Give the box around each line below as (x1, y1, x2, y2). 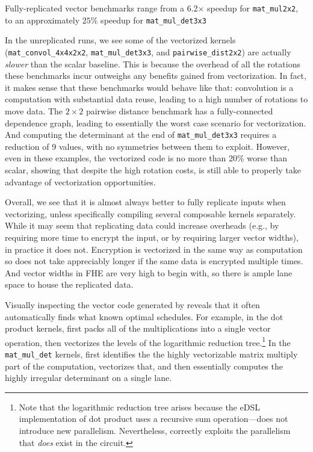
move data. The (5, 104, 63, 117)
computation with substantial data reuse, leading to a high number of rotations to (5, 93, 308, 105)
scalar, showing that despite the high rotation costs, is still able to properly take (5, 163, 301, 176)
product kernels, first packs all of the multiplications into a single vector (5, 322, 271, 335)
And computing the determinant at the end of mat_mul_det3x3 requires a (5, 128, 277, 141)
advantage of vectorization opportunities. (5, 175, 156, 188)
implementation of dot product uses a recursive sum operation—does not (19, 412, 288, 425)
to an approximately (5, 13, 80, 26)
